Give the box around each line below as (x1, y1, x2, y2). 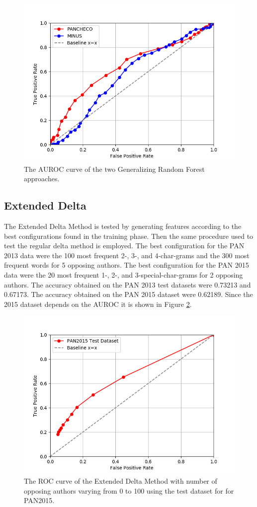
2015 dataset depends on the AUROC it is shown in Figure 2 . (4, 298, 192, 309)
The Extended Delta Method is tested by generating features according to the (4, 220, 242, 231)
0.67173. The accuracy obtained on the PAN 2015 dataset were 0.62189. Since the (4, 289, 253, 299)
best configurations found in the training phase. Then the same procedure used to (4, 230, 254, 241)
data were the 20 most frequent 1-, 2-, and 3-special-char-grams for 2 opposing (4, 269, 243, 280)
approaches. (24, 173, 60, 184)
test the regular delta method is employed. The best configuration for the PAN (4, 240, 245, 251)
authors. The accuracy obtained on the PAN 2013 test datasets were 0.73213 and (4, 279, 251, 290)
